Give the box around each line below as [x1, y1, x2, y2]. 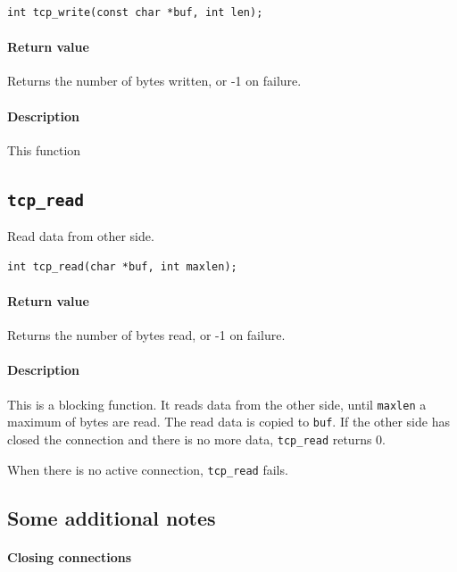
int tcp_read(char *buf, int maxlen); [7, 260, 237, 273]
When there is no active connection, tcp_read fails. [7, 460, 288, 478]
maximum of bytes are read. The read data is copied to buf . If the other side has [7, 412, 450, 431]
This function [7, 140, 81, 159]
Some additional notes [7, 503, 216, 531]
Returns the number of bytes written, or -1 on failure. [7, 71, 302, 90]
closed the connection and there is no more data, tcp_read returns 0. [7, 429, 386, 448]
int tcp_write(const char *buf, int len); [7, 6, 263, 19]
